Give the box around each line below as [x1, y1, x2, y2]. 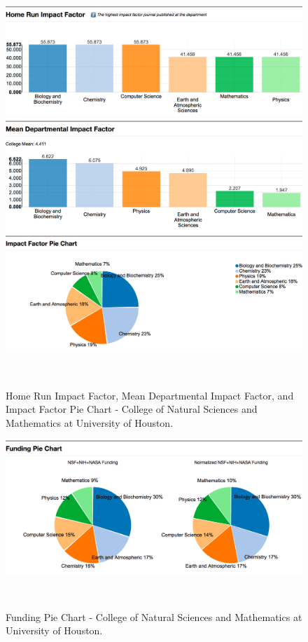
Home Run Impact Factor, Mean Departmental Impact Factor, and [6, 388, 294, 402]
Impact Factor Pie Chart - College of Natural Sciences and [6, 402, 258, 416]
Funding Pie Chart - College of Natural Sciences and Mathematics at [6, 609, 302, 624]
